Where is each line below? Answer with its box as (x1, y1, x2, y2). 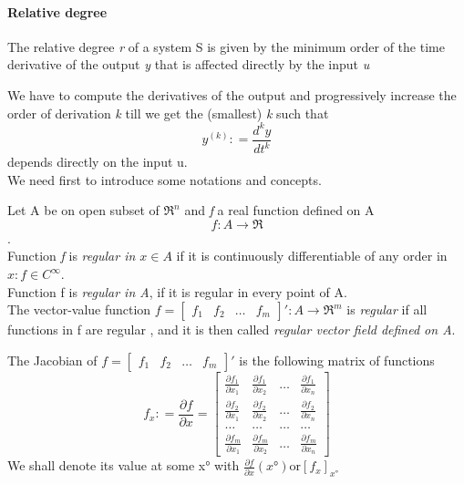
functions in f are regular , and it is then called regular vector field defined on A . (7, 320, 456, 339)
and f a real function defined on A (184, 201, 375, 220)
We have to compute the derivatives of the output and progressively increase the (7, 85, 457, 104)
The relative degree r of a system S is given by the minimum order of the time (7, 36, 445, 56)
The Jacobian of (7, 350, 98, 369)
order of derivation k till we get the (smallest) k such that (7, 103, 329, 122)
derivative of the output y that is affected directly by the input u (7, 55, 370, 74)
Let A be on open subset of (7, 201, 160, 220)
